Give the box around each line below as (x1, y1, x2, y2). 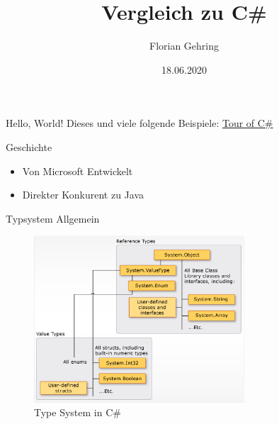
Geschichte (6, 139, 52, 154)
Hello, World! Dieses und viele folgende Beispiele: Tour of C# (6, 116, 273, 130)
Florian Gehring (149, 38, 219, 53)
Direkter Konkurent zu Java (22, 187, 144, 202)
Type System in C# (34, 405, 121, 420)
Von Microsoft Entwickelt (22, 163, 133, 178)
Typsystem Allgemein (6, 211, 100, 225)
